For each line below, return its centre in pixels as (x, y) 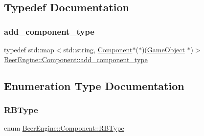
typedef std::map (29, 49)
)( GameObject (163, 49)
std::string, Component (98, 49)
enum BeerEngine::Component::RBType (64, 128)
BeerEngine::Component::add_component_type (76, 59)
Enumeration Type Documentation (94, 85)
